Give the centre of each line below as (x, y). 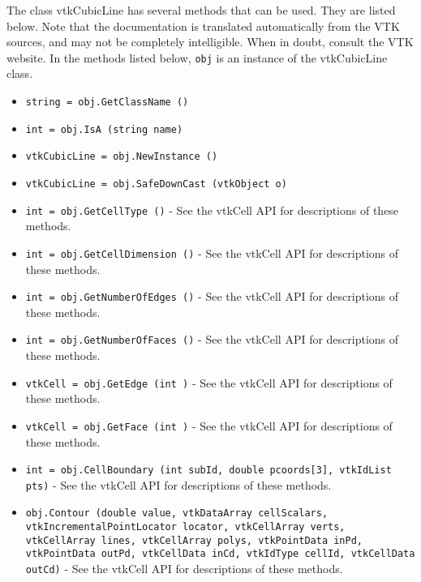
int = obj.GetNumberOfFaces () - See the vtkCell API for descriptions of (212, 339)
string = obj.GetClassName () (107, 103)
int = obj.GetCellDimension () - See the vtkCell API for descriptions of (212, 252)
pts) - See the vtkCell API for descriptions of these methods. (178, 484)
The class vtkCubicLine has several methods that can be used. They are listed (201, 10)
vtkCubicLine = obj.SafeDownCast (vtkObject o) (156, 184)
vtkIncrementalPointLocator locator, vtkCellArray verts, (185, 527)
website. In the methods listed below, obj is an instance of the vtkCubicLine (197, 57)
